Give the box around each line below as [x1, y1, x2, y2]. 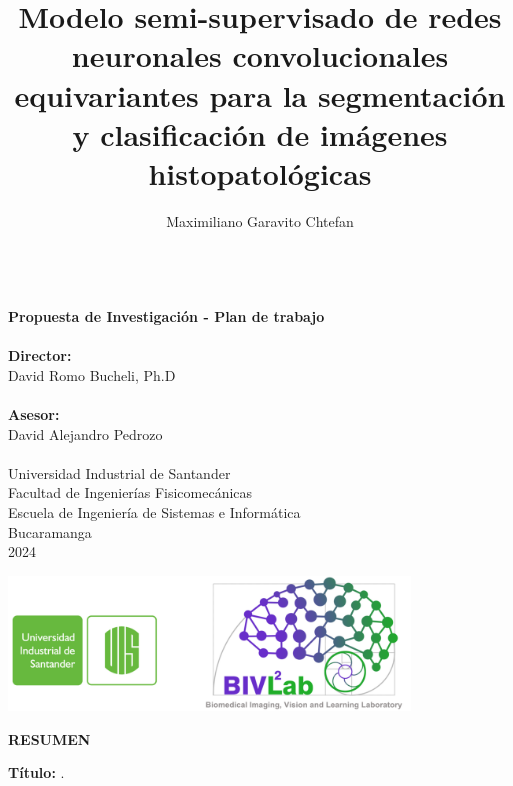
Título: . [8, 762, 65, 783]
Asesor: [8, 404, 60, 425]
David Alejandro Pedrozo [8, 423, 163, 444]
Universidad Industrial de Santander [8, 462, 231, 483]
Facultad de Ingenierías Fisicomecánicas [8, 482, 253, 503]
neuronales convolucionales [71, 35, 449, 76]
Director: [8, 345, 72, 366]
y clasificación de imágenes [72, 113, 448, 154]
